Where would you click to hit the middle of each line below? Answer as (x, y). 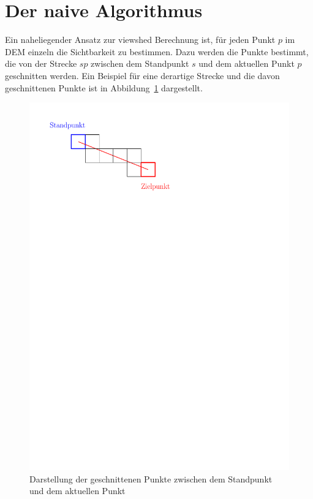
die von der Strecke (41, 63)
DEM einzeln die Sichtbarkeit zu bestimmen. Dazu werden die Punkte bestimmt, (157, 51)
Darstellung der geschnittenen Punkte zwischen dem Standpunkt (151, 478)
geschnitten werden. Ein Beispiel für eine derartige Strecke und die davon (142, 75)
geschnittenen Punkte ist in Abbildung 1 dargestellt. (104, 87)
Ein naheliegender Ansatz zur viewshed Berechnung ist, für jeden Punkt (140, 40)
